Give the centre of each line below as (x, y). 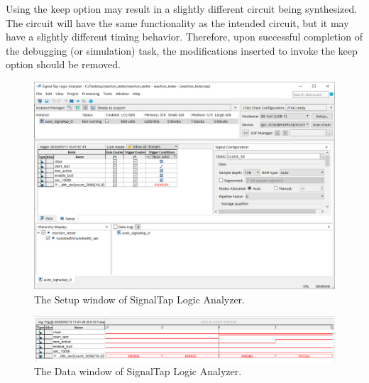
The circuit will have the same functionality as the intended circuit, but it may (177, 22)
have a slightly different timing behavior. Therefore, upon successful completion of (184, 37)
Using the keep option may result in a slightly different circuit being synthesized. (182, 9)
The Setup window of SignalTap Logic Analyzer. (139, 299)
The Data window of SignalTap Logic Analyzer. (138, 371)
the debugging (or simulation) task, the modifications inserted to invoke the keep (182, 50)
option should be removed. (63, 64)
